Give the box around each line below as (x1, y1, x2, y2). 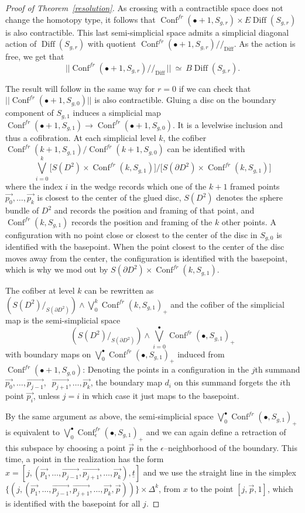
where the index (5, 180, 63, 192)
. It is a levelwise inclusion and (173, 118, 283, 130)
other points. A (221, 215, 276, 228)
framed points (230, 180, 280, 192)
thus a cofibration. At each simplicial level (5, 131, 156, 143)
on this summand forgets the (174, 376, 277, 388)
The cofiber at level (5, 284, 75, 297)
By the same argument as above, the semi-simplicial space (5, 410, 214, 422)
